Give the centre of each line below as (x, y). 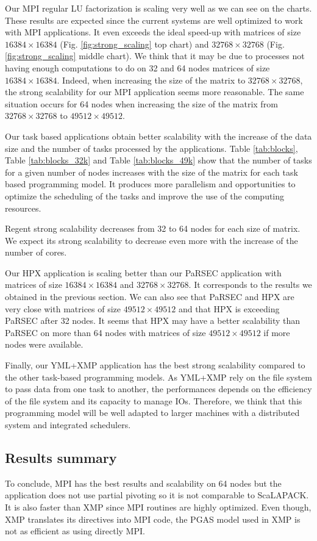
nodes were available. (44, 344)
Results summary (61, 457)
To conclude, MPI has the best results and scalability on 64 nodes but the (143, 483)
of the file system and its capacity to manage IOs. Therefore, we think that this (154, 400)
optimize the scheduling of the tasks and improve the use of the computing (145, 195)
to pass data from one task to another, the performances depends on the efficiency (158, 389)
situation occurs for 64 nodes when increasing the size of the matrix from (141, 103)
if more (277, 332)
